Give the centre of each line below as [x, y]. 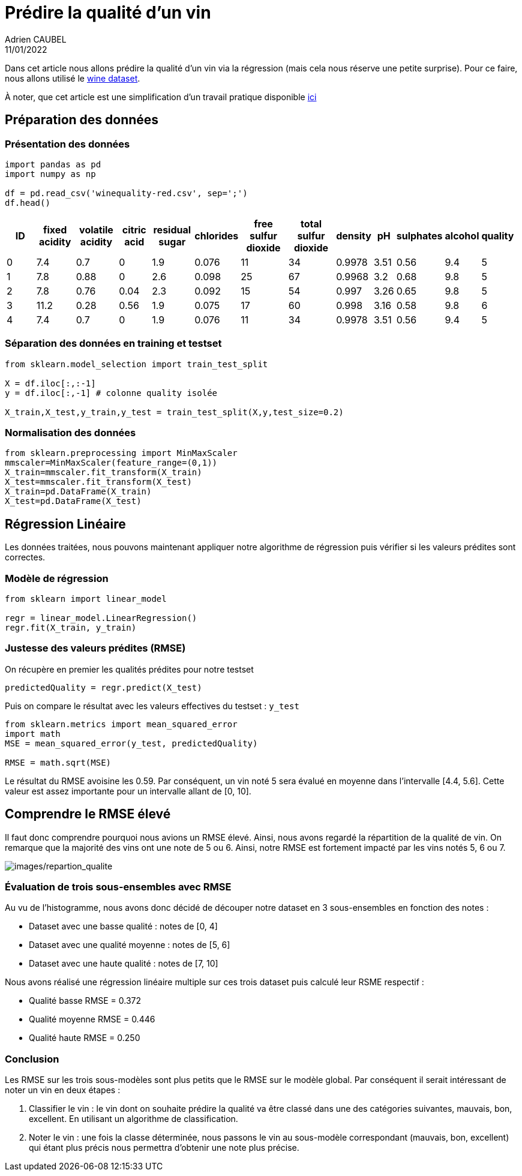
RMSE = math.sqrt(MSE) [58, 762]
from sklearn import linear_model [86, 599]
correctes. [25, 557]
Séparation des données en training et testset [113, 343]
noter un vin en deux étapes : [63, 1090]
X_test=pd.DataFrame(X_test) [73, 501]
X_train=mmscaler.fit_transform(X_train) [103, 472]
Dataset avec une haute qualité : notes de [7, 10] [124, 964]
